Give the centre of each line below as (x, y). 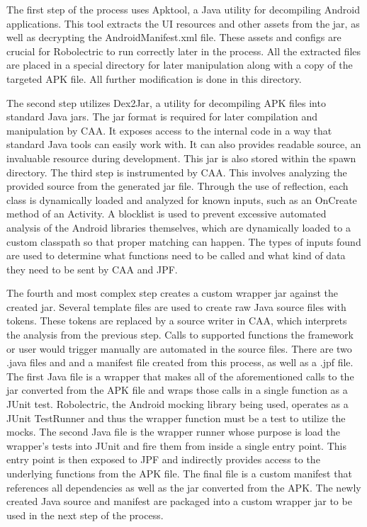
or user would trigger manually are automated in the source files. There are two (179, 348)
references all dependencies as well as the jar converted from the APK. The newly (184, 487)
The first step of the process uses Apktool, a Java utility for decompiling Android (183, 9)
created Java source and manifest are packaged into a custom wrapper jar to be (179, 501)
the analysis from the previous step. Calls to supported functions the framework (180, 335)
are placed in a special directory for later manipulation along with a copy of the (180, 65)
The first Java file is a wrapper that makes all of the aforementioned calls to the (180, 376)
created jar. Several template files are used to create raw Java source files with (176, 306)
